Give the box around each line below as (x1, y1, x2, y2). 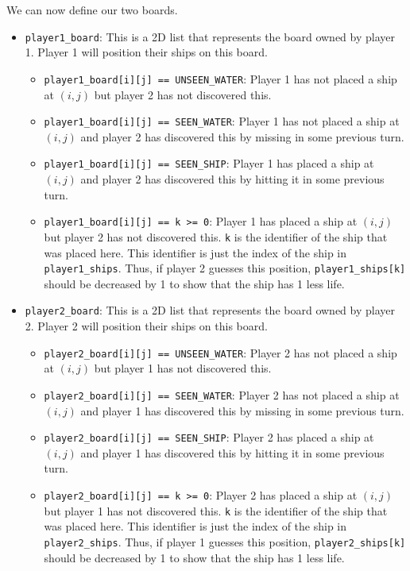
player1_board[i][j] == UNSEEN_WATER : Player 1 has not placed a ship (44, 70, 397, 87)
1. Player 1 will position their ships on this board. (25, 44, 268, 60)
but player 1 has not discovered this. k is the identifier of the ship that (44, 502, 388, 519)
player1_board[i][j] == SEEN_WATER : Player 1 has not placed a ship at (44, 113, 400, 129)
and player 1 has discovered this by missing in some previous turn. (80, 402, 404, 419)
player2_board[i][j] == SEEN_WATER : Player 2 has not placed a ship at (44, 386, 400, 403)
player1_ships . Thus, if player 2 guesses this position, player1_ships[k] (44, 260, 406, 276)
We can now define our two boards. (6, 2, 178, 17)
